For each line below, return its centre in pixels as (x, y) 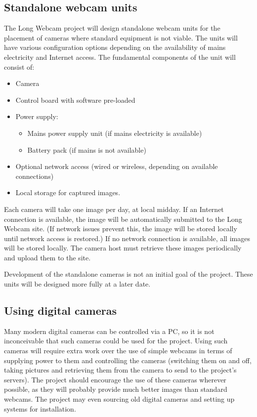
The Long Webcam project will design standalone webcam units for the (112, 28)
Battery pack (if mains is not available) (87, 149)
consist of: (19, 66)
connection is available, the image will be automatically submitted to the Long (123, 219)
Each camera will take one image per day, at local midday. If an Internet (114, 209)
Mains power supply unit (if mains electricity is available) (115, 133)
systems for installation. (40, 408)
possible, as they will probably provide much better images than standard (116, 389)
